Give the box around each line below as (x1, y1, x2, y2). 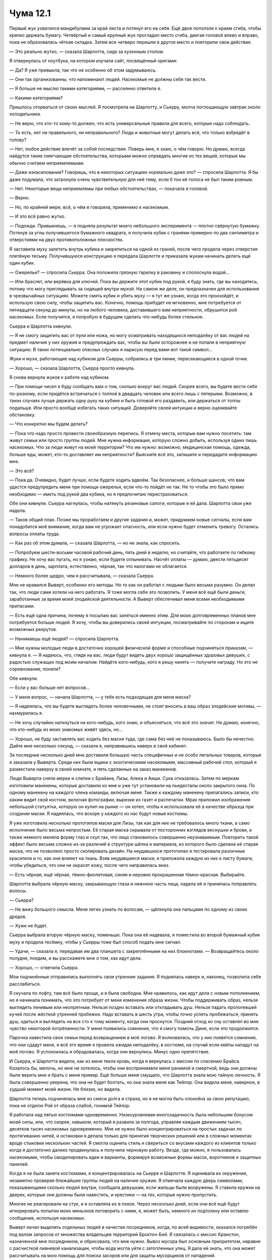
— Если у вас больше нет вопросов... (9, 684, 90, 690)
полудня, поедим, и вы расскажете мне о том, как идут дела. (9, 955, 142, 961)
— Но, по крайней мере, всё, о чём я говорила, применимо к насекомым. (9, 204, 170, 210)
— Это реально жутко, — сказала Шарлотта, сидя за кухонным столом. (9, 48, 165, 54)
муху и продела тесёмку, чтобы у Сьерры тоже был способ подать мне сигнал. (9, 939, 181, 945)
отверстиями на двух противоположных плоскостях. (9, 237, 124, 243)
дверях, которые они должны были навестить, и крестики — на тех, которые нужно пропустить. (9, 1191, 218, 1198)
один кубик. (9, 260, 35, 266)
